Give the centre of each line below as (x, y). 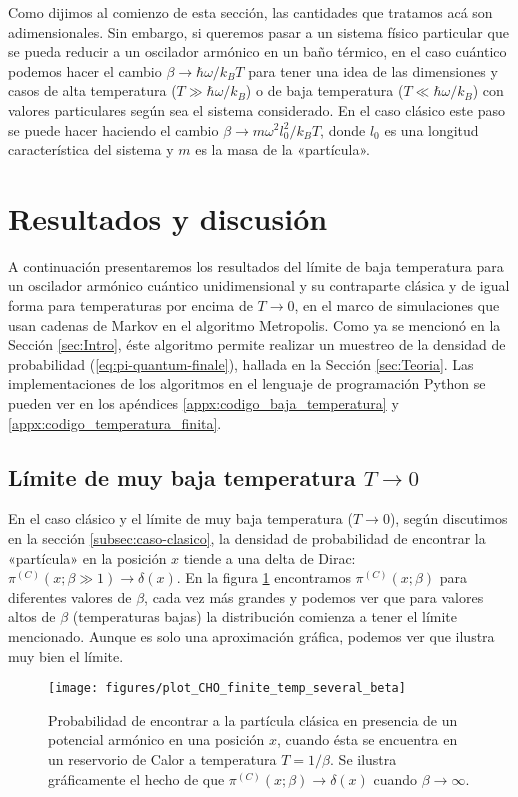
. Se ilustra (363, 759)
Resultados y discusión (168, 217)
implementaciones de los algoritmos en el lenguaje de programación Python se (247, 383)
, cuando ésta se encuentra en (367, 739)
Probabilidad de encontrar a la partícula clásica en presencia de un (253, 719)
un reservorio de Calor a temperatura (162, 759)
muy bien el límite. (66, 655)
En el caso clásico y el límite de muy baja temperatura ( (180, 518)
